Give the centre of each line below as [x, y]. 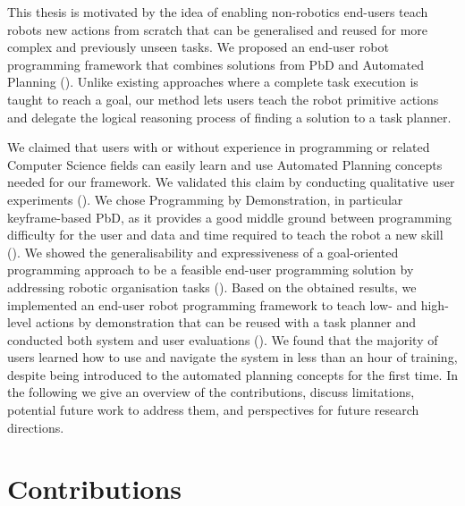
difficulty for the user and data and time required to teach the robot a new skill [225, 235]
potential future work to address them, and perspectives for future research [213, 410]
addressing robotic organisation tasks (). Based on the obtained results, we [212, 287]
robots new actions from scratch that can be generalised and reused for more [218, 29]
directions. [36, 427]
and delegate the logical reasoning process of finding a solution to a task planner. [229, 117]
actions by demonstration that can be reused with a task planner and [225, 322]
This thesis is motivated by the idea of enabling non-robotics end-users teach [218, 12]
